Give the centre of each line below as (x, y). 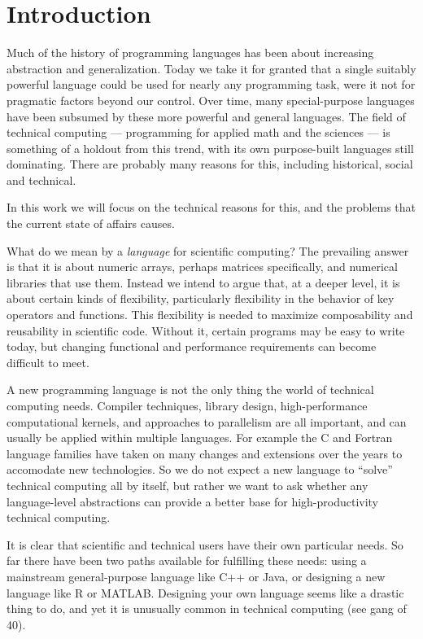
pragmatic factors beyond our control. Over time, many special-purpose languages (211, 100)
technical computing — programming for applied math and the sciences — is (198, 132)
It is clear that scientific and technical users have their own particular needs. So (205, 544)
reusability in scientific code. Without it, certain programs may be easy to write (206, 330)
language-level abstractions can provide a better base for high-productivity (193, 501)
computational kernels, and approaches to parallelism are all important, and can (207, 421)
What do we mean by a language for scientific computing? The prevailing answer (208, 250)
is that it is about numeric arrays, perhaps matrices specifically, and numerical (202, 267)
